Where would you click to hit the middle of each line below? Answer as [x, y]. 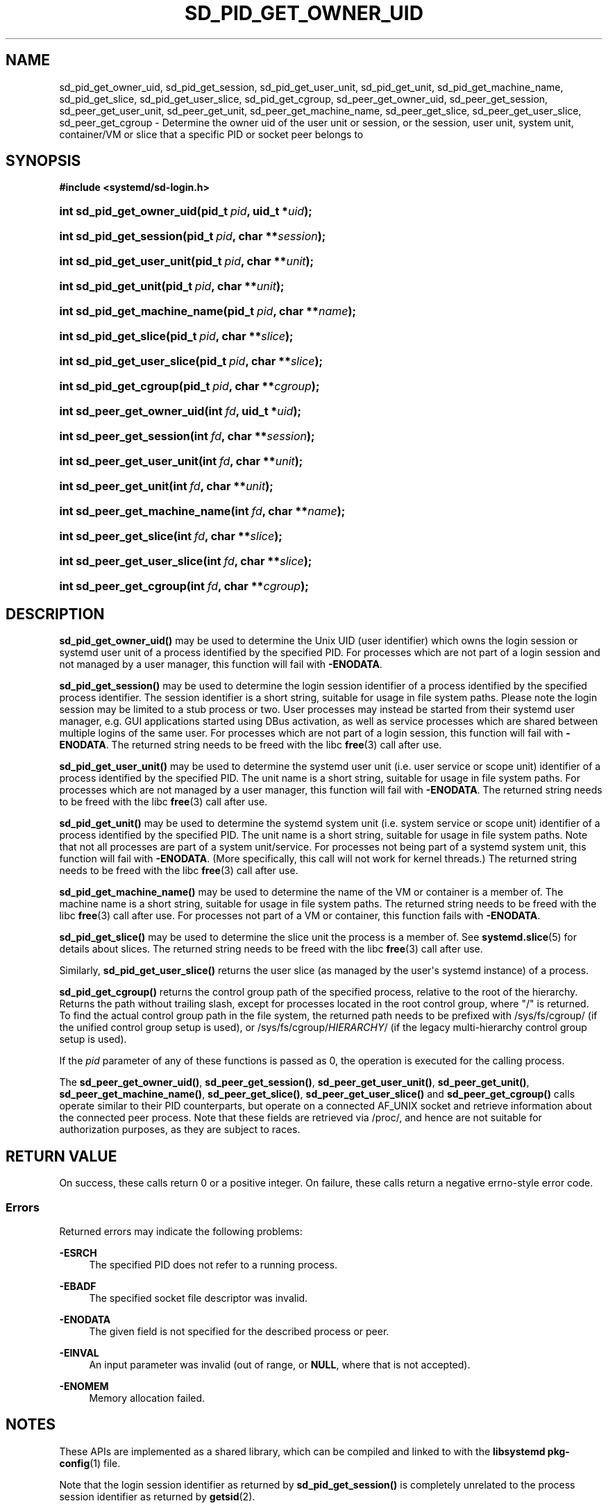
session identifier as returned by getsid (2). [157, 1496]
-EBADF [78, 1286]
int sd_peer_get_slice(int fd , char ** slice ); [171, 536]
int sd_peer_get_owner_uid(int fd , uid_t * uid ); [180, 411]
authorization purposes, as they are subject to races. [180, 1130]
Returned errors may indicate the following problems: [181, 1231]
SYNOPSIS [43, 161]
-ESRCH [78, 1253]
